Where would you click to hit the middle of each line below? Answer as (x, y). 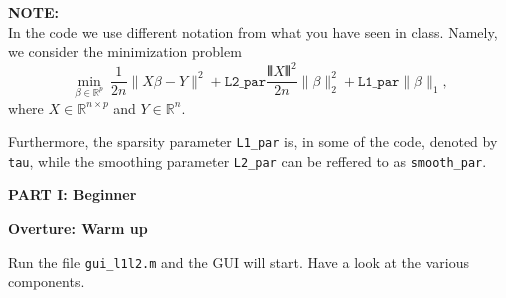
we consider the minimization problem (125, 51)
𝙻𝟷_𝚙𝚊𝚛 (378, 81)
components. (46, 281)
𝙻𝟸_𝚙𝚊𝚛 (245, 81)
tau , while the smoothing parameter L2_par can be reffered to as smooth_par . (247, 160)
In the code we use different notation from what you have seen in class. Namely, (253, 31)
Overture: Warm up (78, 228)
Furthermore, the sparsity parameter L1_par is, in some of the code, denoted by (253, 141)
